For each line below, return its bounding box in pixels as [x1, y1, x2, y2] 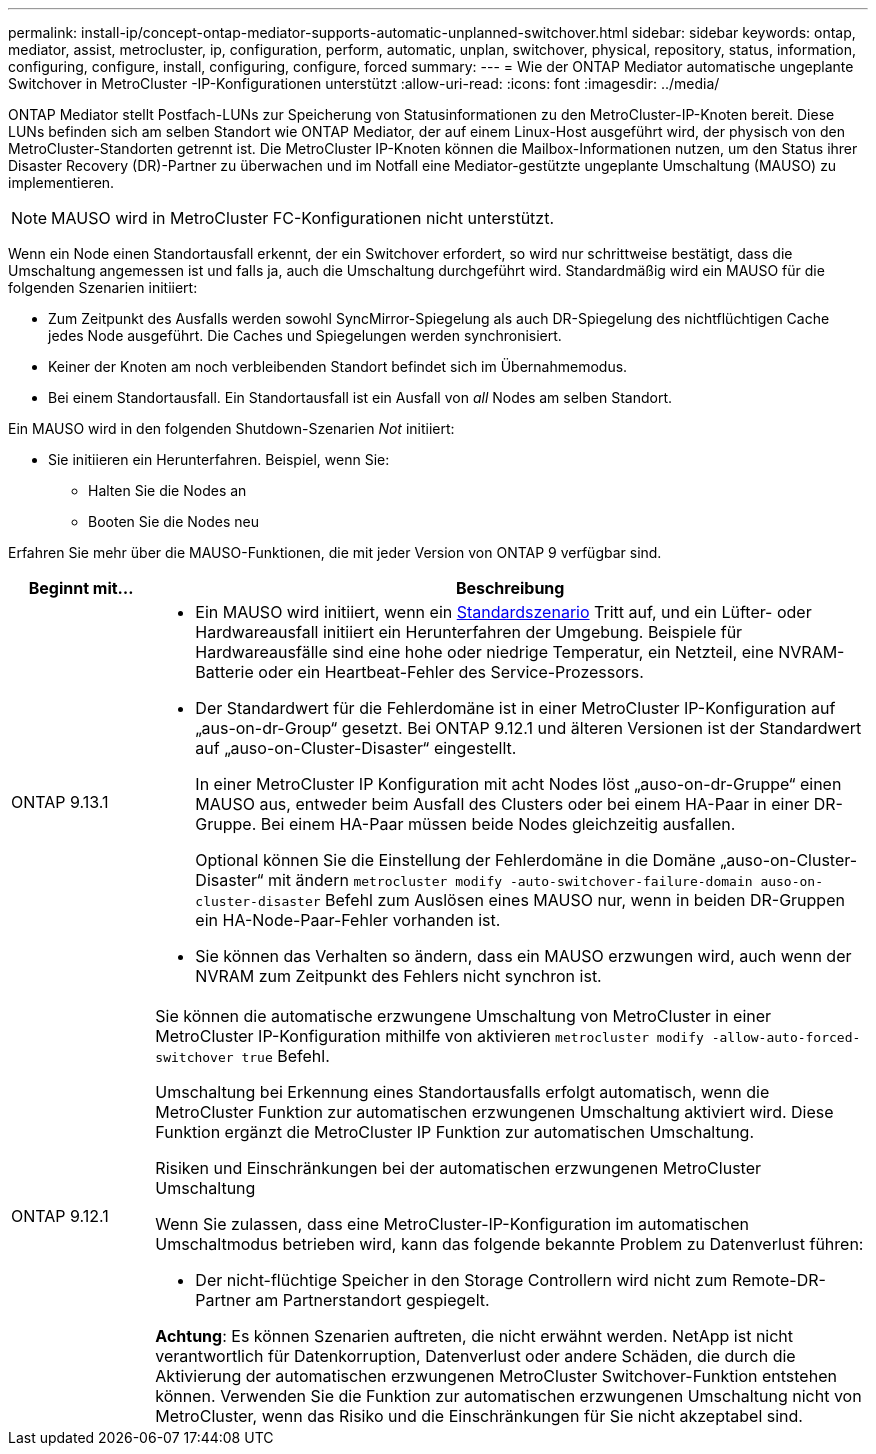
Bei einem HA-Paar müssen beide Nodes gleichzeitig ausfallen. [260, 814, 736, 834]
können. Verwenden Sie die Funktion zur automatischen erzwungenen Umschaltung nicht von [155, 1386, 862, 1406]
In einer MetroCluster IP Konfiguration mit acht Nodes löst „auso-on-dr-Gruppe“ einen [195, 774, 842, 794]
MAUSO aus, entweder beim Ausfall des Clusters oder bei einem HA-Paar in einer [195, 794, 810, 814]
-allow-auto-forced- [711, 1030, 861, 1045]
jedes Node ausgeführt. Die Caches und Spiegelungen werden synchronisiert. [48, 327, 562, 344]
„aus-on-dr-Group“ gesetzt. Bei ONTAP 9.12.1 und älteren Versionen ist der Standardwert [195, 718, 862, 738]
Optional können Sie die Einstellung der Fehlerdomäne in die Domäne [195, 850, 716, 870]
